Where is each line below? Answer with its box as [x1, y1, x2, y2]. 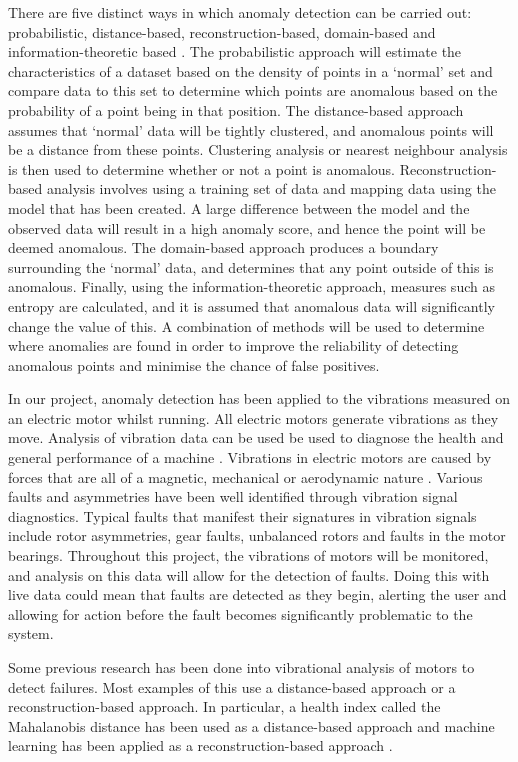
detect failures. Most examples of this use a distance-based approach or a [8, 676, 456, 697]
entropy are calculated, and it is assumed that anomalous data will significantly [8, 295, 495, 316]
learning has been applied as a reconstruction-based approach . [8, 735, 393, 756]
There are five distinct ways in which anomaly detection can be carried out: [8, 2, 472, 22]
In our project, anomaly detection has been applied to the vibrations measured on [8, 388, 511, 409]
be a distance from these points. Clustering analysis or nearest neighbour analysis [8, 139, 508, 160]
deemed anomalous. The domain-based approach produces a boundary [8, 237, 439, 258]
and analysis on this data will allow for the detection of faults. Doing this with [8, 564, 490, 585]
